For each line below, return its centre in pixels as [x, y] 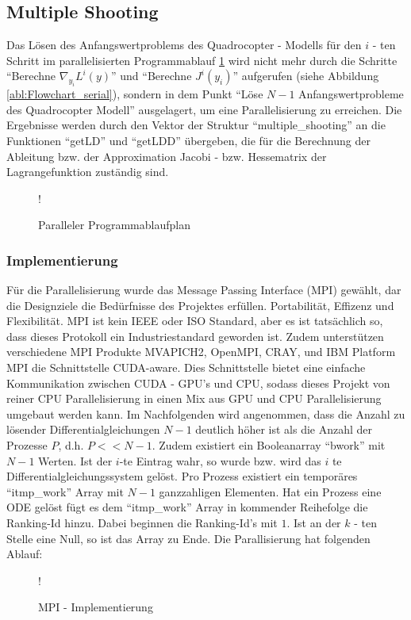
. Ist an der [314, 523]
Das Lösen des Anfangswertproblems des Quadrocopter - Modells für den [184, 45]
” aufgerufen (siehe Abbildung [306, 76]
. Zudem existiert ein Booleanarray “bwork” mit [269, 445]
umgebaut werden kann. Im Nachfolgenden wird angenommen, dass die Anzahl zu [206, 413]
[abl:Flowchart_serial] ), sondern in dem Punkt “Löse [135, 94]
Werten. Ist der [75, 460]
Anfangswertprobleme [351, 94]
